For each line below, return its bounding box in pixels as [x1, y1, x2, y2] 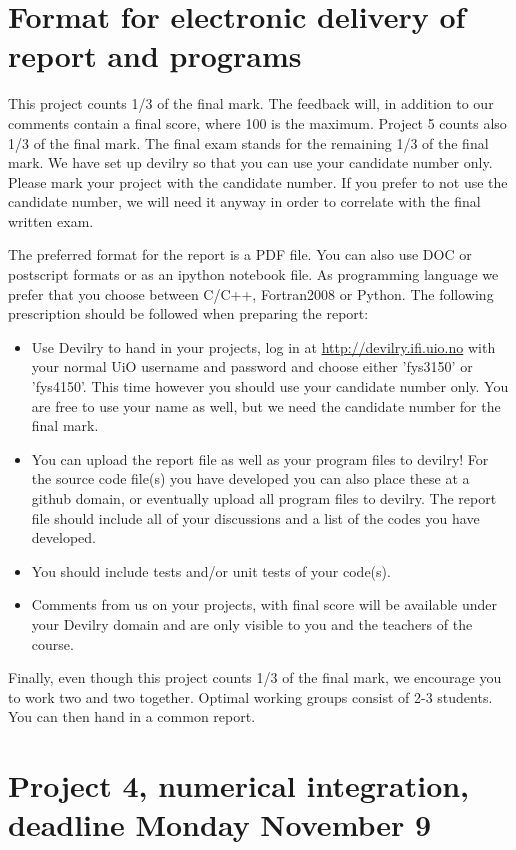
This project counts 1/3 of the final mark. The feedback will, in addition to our [8, 93, 494, 114]
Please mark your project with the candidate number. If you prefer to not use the [8, 171, 508, 192]
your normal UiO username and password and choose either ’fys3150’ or [31, 356, 473, 377]
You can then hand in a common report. [8, 706, 256, 727]
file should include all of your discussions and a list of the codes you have [31, 507, 480, 528]
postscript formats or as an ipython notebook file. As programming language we [8, 264, 499, 285]
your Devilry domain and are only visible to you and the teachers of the [31, 613, 473, 634]
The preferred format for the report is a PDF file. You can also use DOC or [8, 244, 472, 265]
